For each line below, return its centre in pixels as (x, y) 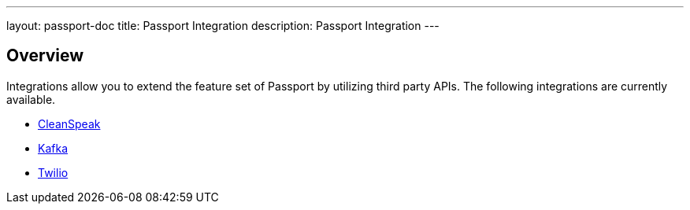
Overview (45, 56)
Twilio (53, 172)
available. (31, 99)
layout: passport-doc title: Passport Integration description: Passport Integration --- (223, 26)
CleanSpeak (69, 123)
